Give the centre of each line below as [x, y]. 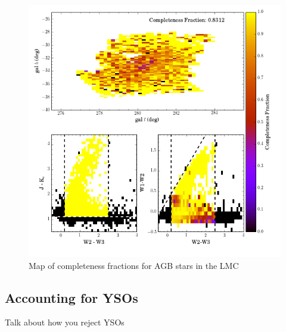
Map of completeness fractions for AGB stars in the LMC [134, 265]
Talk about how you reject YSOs [65, 322]
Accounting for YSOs [71, 297]
